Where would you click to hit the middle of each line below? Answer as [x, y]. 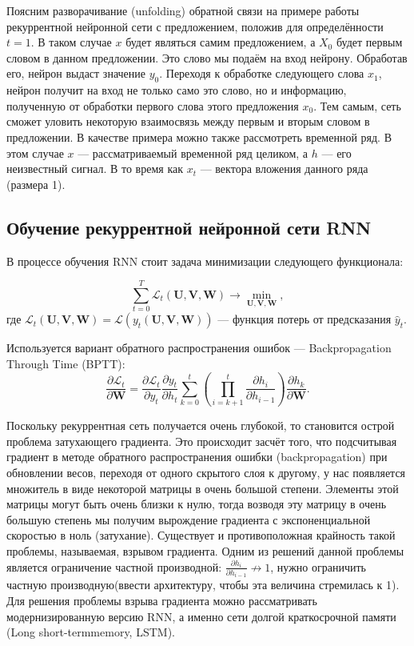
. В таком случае [71, 42]
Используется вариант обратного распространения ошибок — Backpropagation [199, 348]
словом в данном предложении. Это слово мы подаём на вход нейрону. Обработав [207, 57]
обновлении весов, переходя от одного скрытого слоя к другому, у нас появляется [206, 472]
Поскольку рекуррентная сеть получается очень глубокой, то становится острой [201, 425]
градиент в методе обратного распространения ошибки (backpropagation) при [197, 457]
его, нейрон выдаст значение [76, 73]
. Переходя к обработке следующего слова [262, 73]
